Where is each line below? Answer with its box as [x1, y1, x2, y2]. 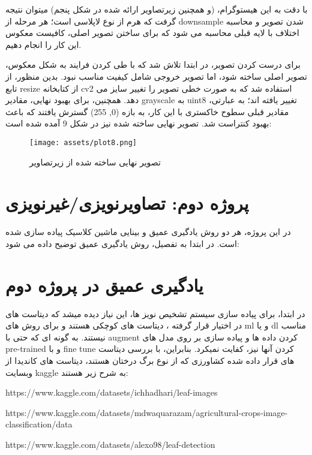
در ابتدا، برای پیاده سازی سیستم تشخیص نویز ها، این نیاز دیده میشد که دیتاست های [5, 307, 305, 320]
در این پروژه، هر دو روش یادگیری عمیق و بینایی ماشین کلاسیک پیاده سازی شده [5, 225, 291, 238]
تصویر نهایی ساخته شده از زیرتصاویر [29, 155, 161, 168]
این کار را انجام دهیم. [5, 38, 82, 50]
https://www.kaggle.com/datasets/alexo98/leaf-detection [5, 438, 215, 450]
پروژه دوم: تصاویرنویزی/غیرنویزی [5, 191, 249, 215]
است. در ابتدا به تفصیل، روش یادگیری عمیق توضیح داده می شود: [5, 237, 239, 249]
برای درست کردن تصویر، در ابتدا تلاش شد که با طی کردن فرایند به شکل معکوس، [5, 58, 301, 71]
